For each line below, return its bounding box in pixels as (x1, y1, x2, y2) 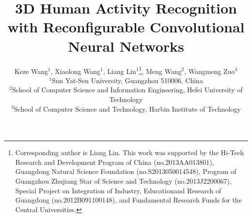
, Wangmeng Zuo (184, 66, 235, 76)
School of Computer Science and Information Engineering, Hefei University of (12, 85, 243, 95)
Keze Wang (14, 66, 48, 76)
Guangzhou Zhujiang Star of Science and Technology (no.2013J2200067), (15, 175, 232, 186)
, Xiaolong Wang (50, 66, 101, 76)
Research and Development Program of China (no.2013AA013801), (15, 157, 214, 167)
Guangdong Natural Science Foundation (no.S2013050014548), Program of (15, 166, 236, 176)
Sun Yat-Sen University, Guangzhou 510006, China (51, 75, 203, 85)
